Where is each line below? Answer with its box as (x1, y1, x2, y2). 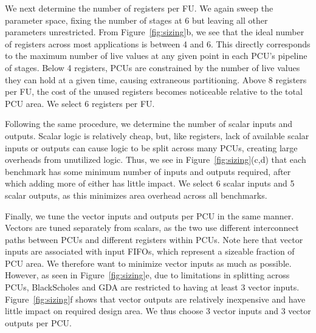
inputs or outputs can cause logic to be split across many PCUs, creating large (5, 141, 298, 154)
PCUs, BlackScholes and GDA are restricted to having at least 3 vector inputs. (5, 281, 300, 294)
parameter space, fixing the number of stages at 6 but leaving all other (5, 13, 268, 26)
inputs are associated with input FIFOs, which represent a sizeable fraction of (5, 245, 295, 258)
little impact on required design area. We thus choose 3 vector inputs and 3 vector (5, 304, 311, 317)
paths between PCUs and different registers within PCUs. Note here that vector (5, 233, 303, 245)
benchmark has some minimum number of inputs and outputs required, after (5, 165, 291, 177)
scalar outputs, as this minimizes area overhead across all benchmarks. (5, 188, 267, 201)
